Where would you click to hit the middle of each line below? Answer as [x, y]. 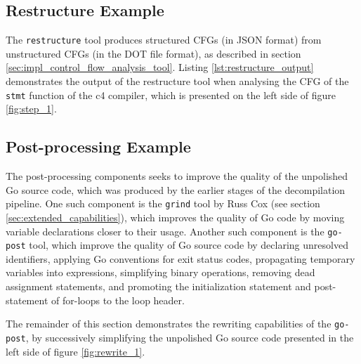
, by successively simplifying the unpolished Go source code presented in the [190, 337]
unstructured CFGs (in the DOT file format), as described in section [153, 53]
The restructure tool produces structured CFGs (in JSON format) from [164, 40]
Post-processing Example [98, 147]
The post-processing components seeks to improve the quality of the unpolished [177, 176]
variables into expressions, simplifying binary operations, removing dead [160, 272]
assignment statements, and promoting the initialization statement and [158, 286]
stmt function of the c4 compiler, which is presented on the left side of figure [171, 95]
